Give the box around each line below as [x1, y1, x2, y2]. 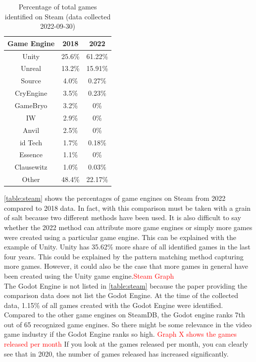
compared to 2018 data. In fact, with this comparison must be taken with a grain [4, 202, 251, 213]
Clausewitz [14, 162, 48, 172]
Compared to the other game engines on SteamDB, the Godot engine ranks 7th [4, 309, 245, 320]
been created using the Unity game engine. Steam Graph [4, 270, 174, 281]
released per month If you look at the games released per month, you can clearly [4, 339, 249, 349]
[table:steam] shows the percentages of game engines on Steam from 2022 [4, 193, 226, 203]
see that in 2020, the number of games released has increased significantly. [4, 348, 229, 359]
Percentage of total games [18, 1, 97, 11]
